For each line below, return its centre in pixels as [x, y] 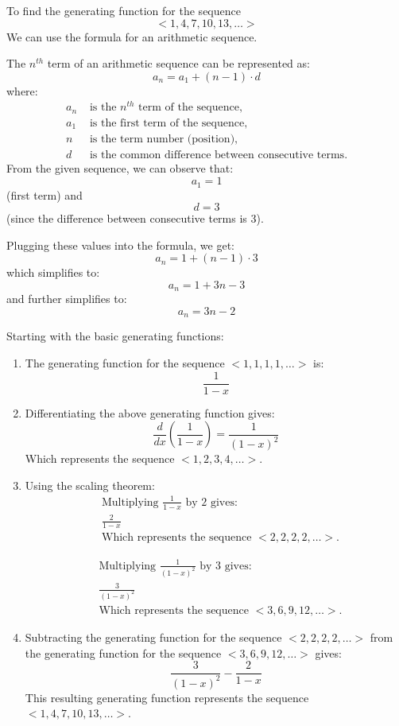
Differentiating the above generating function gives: [150, 412]
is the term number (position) [162, 140]
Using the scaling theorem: [90, 485]
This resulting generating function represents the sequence [167, 697]
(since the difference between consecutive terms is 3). [135, 218]
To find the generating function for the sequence [124, 10]
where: [22, 90]
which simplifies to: [53, 272]
